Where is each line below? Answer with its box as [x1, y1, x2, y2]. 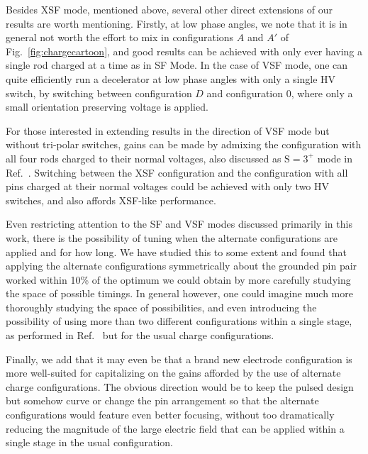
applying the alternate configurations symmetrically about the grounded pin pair [6, 258, 357, 273]
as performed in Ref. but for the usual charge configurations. [6, 328, 274, 343]
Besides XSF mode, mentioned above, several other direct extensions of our [6, 2, 333, 16]
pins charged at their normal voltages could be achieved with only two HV [6, 179, 330, 194]
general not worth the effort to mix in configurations [6, 30, 234, 45]
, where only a [291, 85, 353, 100]
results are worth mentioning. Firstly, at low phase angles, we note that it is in [6, 16, 347, 31]
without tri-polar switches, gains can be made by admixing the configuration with [6, 137, 362, 152]
